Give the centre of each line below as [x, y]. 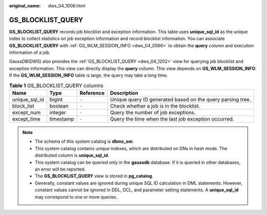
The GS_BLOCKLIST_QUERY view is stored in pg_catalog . [94, 176]
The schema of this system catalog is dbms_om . [84, 141]
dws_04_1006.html [67, 6]
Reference [92, 93]
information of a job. [30, 52]
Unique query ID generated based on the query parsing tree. [180, 100]
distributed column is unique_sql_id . [72, 155]
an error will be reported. [60, 169]
